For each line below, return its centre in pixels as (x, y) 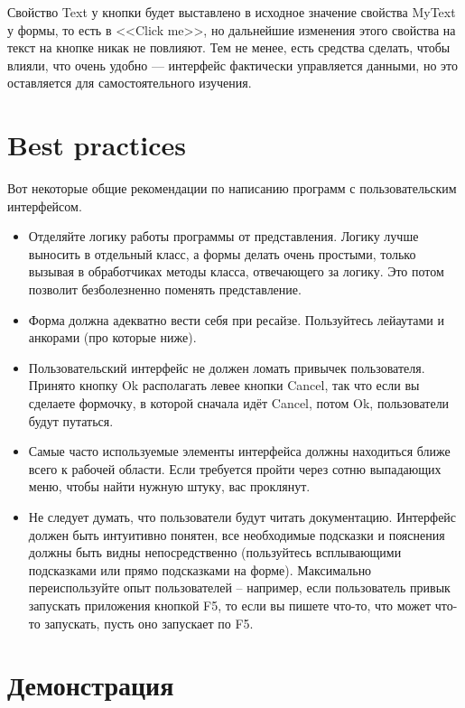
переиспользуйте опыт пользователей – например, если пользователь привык (239, 587)
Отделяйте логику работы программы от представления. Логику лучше (223, 236)
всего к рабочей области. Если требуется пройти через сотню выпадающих (235, 468)
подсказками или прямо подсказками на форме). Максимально (200, 569)
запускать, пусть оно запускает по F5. (149, 623)
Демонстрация (91, 685)
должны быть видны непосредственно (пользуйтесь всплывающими (215, 552)
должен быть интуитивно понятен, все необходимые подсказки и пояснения (237, 534)
